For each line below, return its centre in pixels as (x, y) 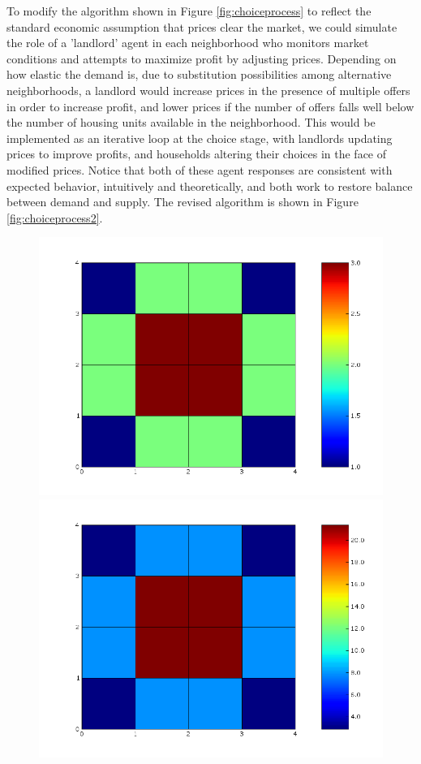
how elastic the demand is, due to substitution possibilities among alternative (199, 74)
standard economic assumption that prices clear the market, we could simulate (202, 26)
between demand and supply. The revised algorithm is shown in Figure (183, 202)
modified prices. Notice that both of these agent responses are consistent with (200, 169)
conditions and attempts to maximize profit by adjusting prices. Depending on (202, 58)
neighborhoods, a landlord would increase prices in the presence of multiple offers (208, 90)
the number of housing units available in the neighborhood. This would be (191, 122)
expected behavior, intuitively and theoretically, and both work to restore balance (210, 186)
